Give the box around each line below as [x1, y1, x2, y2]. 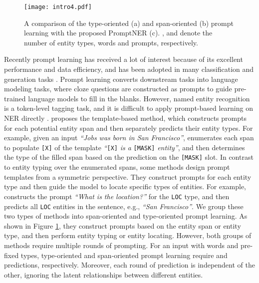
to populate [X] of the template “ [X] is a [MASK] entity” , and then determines [4, 142, 245, 152]
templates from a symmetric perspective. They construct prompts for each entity [4, 171, 252, 182]
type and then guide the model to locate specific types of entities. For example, [4, 181, 247, 192]
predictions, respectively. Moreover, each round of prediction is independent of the [4, 260, 255, 270]
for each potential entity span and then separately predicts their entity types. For [4, 122, 253, 133]
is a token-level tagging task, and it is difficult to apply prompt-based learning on [4, 103, 253, 113]
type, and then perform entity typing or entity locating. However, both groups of [4, 230, 252, 241]
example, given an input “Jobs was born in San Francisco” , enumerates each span [4, 132, 254, 143]
